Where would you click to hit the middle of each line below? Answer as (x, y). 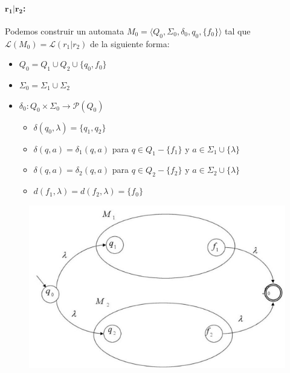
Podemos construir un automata (65, 31)
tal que (238, 31)
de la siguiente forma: (130, 43)
